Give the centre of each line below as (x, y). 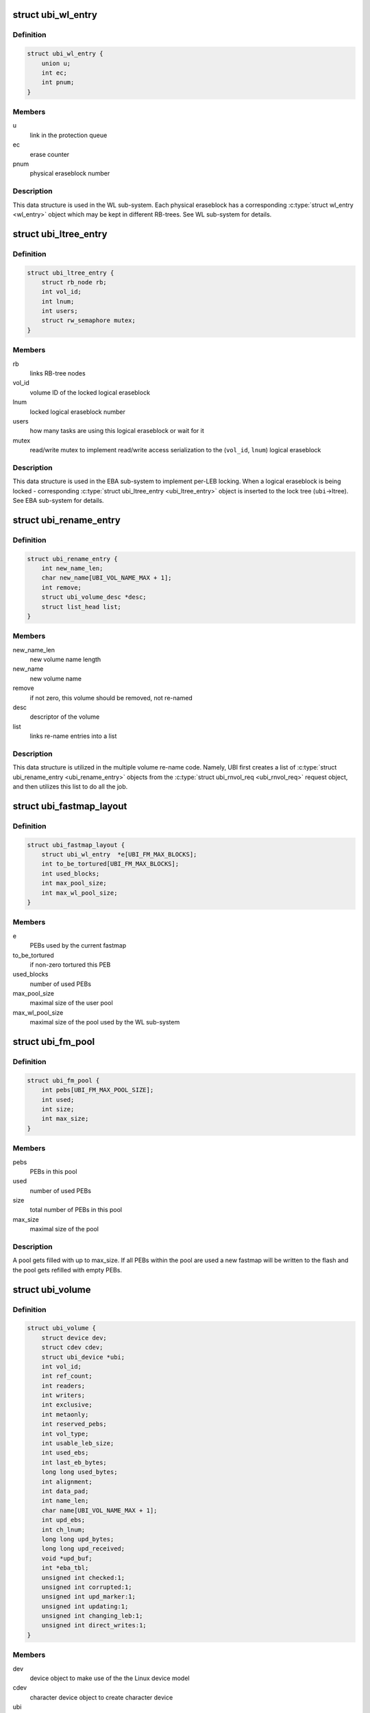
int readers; (63, 1385)
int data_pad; (65, 1491)
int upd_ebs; (63, 1520)
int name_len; (65, 1501)
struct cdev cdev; (72, 1347)
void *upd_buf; (67, 1558)
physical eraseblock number (70, 173)
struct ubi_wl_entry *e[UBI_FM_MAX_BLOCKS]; (119, 854)
